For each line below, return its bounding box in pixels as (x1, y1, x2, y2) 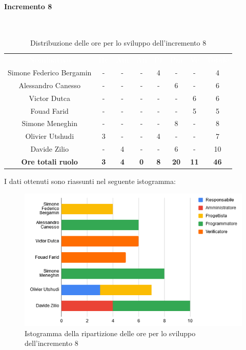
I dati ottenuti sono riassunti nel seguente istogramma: (4, 176, 176, 187)
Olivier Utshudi (25, 131, 74, 141)
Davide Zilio (30, 143, 69, 154)
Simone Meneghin (22, 118, 77, 129)
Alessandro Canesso (18, 79, 80, 90)
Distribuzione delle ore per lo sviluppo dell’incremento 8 (30, 37, 207, 48)
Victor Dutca (29, 92, 70, 103)
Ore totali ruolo (21, 156, 78, 167)
